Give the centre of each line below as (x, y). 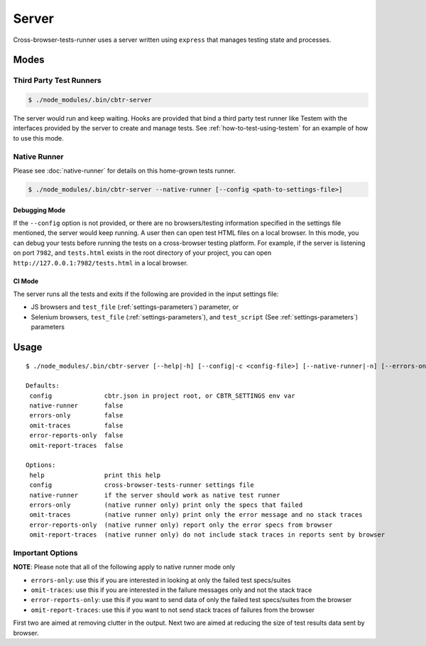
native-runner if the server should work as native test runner (155, 495)
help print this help (95, 475)
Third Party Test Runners (58, 80)
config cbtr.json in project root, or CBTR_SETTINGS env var (162, 395)
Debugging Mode (39, 210)
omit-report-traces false (76, 445)
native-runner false (76, 406)
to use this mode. (38, 138)
